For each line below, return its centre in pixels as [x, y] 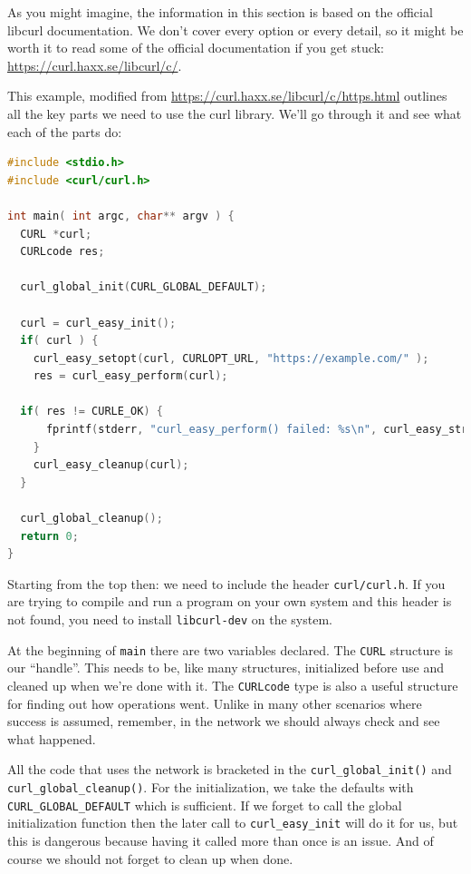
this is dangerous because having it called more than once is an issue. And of [221, 841]
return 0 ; [49, 536]
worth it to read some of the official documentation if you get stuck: [196, 48]
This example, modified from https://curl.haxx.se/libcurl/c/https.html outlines [227, 96]
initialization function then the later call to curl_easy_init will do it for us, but [233, 823]
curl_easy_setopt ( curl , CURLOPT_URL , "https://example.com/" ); [231, 358]
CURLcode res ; [62, 252]
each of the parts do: [65, 131]
